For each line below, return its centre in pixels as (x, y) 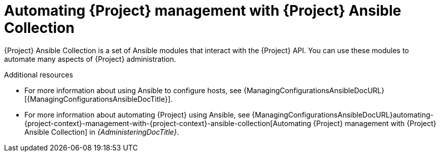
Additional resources (39, 74)
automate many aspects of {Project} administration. (90, 59)
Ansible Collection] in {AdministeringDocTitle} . (102, 132)
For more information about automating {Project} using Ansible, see (137, 114)
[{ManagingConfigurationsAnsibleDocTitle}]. (98, 99)
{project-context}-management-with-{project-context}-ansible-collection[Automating (168, 123)
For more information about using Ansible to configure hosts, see (133, 90)
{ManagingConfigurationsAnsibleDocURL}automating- (343, 114)
